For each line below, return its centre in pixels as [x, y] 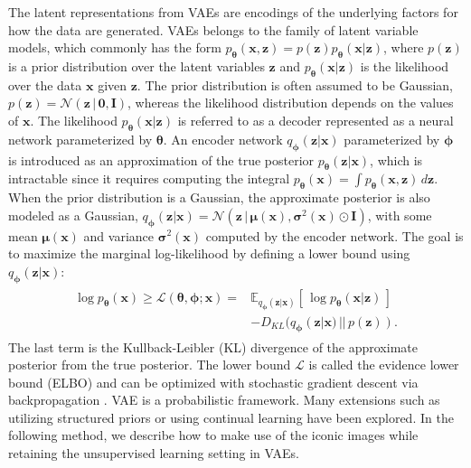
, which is [396, 159]
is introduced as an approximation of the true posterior [161, 159]
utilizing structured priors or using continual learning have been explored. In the [231, 417]
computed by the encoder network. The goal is [334, 235]
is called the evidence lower [384, 365]
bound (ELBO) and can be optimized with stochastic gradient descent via [213, 382]
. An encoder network [223, 139]
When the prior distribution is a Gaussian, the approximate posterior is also [219, 197]
